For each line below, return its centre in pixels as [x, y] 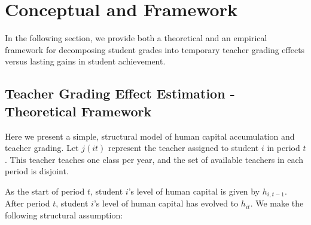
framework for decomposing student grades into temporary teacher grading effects [155, 49]
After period [28, 203]
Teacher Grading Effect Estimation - [120, 93]
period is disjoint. [37, 171]
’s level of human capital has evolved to [166, 203]
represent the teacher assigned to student [184, 148]
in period [283, 148]
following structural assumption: [64, 215]
